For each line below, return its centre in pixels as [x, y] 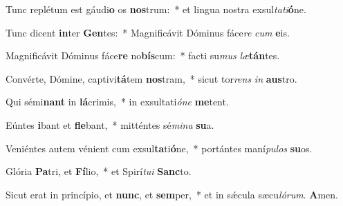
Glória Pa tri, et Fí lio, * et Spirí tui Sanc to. [99, 171]
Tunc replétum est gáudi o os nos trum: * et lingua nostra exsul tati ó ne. [156, 9]
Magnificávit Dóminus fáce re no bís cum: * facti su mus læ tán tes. [143, 55]
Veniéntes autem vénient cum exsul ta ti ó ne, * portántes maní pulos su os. [159, 148]
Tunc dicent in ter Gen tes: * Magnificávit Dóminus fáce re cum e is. [148, 32]
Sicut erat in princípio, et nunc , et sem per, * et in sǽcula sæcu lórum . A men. [172, 194]
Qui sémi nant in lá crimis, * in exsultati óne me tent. [117, 102]
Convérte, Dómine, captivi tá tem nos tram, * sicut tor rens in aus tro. [151, 78]
